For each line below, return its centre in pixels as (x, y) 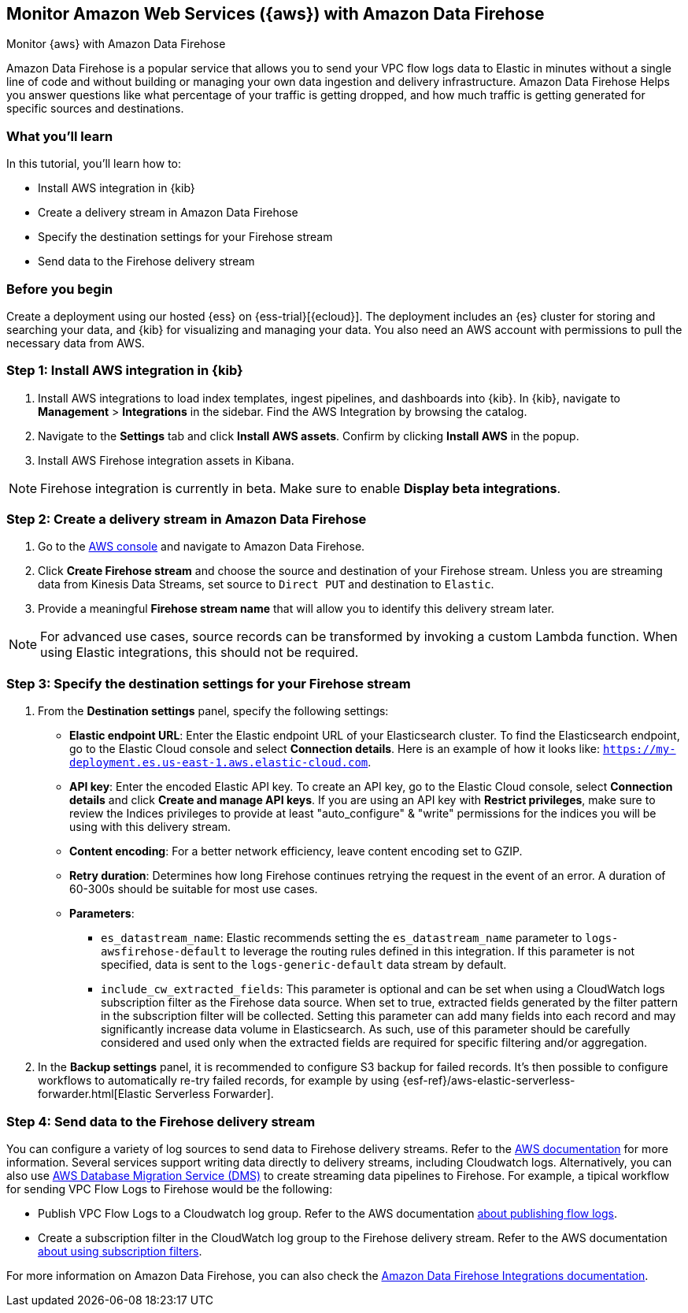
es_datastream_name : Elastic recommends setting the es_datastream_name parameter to (342, 938)
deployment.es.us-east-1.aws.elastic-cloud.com (219, 763)
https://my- (639, 749)
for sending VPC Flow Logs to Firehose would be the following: (170, 1189)
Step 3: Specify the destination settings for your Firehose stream (209, 683)
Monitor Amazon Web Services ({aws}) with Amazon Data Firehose (276, 14)
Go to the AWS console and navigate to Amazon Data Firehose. (202, 547)
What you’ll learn (60, 136)
